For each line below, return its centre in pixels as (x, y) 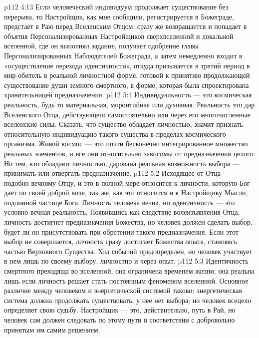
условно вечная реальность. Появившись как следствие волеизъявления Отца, (122, 212)
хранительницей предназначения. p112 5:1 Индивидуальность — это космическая (128, 95)
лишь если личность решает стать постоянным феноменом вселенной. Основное (126, 280)
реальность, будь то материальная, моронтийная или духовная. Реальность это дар (129, 104)
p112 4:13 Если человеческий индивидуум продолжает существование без (116, 6)
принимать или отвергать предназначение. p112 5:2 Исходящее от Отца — (117, 173)
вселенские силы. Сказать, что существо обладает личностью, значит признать (124, 124)
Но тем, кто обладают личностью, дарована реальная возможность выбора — (122, 163)
